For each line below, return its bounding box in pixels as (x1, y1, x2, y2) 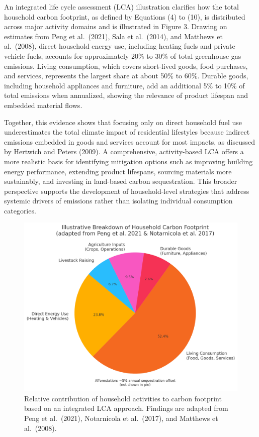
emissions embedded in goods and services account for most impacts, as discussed (4, 136, 255, 147)
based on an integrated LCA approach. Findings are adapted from (24, 403, 228, 413)
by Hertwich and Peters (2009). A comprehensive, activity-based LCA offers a (4, 146, 244, 157)
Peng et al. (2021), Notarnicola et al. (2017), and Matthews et (24, 413, 218, 423)
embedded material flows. (4, 99, 82, 110)
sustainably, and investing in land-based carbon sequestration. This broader (4, 176, 237, 186)
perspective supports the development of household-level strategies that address (4, 185, 249, 196)
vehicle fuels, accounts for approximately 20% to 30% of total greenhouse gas (4, 50, 241, 61)
